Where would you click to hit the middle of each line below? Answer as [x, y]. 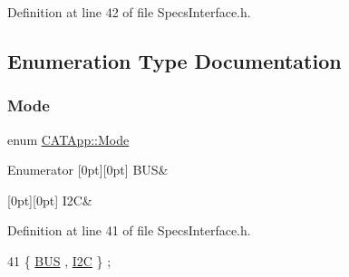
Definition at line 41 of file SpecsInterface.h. [129, 230]
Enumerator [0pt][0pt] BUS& [88, 170]
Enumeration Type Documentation [174, 60]
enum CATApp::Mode [68, 139]
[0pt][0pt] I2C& [50, 200]
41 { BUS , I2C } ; [59, 260]
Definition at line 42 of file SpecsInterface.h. [129, 12]
